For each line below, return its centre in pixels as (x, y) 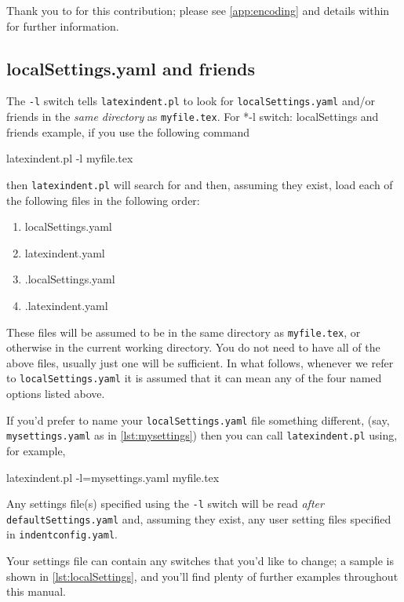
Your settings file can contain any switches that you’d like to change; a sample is (200, 561)
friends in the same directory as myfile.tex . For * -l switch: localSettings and (193, 117)
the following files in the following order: (103, 200)
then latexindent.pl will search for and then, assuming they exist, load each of (200, 184)
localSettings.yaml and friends (131, 68)
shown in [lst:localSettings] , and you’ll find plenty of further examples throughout (202, 576)
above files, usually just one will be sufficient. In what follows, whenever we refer (200, 362)
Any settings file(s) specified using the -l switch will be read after (165, 503)
